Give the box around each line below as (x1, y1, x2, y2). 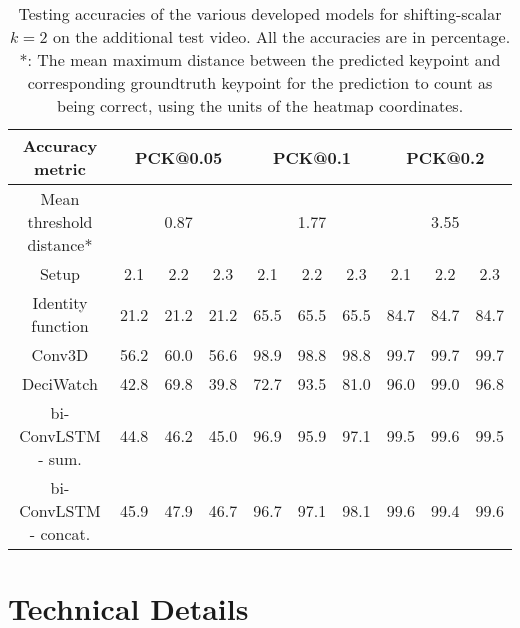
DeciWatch (22, 372, 98, 395)
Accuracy (22, 134, 98, 157)
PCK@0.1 (272, 145, 352, 169)
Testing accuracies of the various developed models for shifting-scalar (18, 2, 502, 25)
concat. (40, 522, 91, 545)
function (31, 314, 89, 337)
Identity (32, 291, 88, 314)
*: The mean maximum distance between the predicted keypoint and (19, 48, 501, 71)
